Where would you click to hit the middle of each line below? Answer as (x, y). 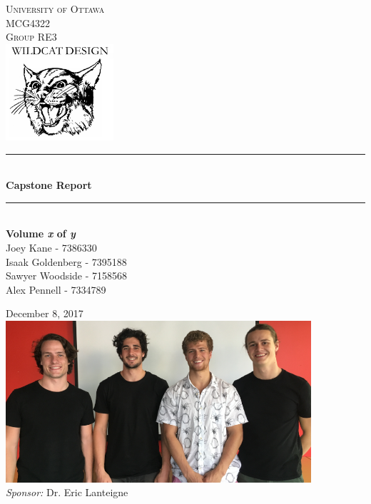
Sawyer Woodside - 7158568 (67, 276)
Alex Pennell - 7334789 (56, 289)
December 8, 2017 (45, 313)
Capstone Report (49, 185)
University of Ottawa (55, 9)
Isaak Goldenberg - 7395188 (66, 261)
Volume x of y (41, 233)
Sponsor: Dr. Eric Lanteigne (67, 492)
